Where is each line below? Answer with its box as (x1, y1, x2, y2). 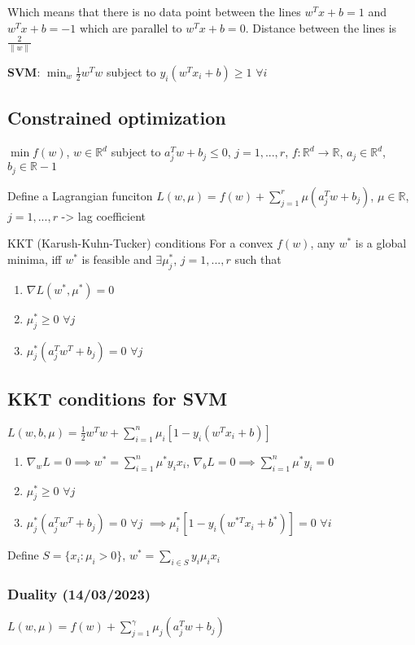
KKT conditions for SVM (7, 386, 228, 410)
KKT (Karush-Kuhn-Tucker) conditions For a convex (7, 235, 273, 252)
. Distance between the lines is (245, 19, 397, 36)
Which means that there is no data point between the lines (7, 3, 301, 20)
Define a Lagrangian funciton (7, 186, 153, 204)
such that (234, 251, 282, 268)
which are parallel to (79, 19, 182, 36)
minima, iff (7, 251, 62, 268)
